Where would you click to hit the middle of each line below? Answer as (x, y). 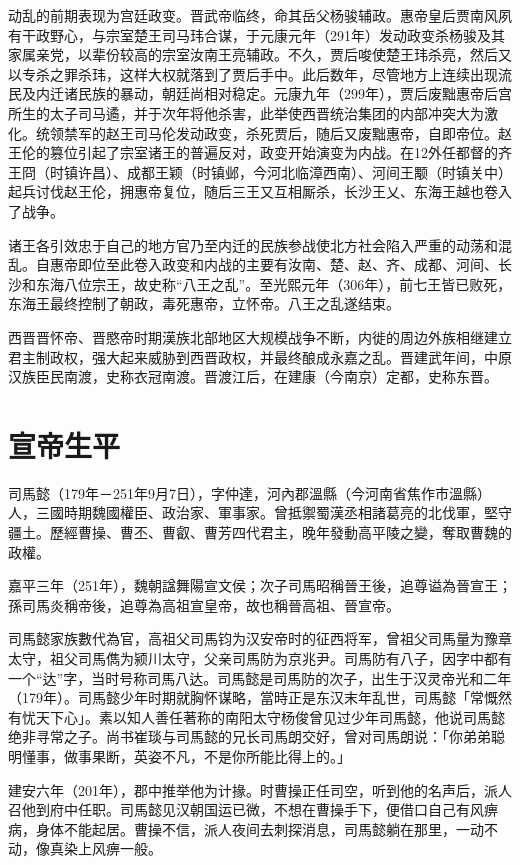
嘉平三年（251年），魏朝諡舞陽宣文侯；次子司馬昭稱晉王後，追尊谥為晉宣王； (260, 585)
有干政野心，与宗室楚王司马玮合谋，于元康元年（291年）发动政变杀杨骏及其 (256, 34)
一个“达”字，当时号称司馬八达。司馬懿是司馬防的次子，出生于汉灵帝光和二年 (260, 677)
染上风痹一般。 (112, 848)
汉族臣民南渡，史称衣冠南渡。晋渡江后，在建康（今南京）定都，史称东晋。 (253, 376)
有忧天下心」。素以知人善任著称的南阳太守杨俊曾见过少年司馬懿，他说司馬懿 (256, 716)
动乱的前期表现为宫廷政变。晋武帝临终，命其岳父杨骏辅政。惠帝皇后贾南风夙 (260, 15)
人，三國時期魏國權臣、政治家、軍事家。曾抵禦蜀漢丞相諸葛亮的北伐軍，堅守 (260, 512)
